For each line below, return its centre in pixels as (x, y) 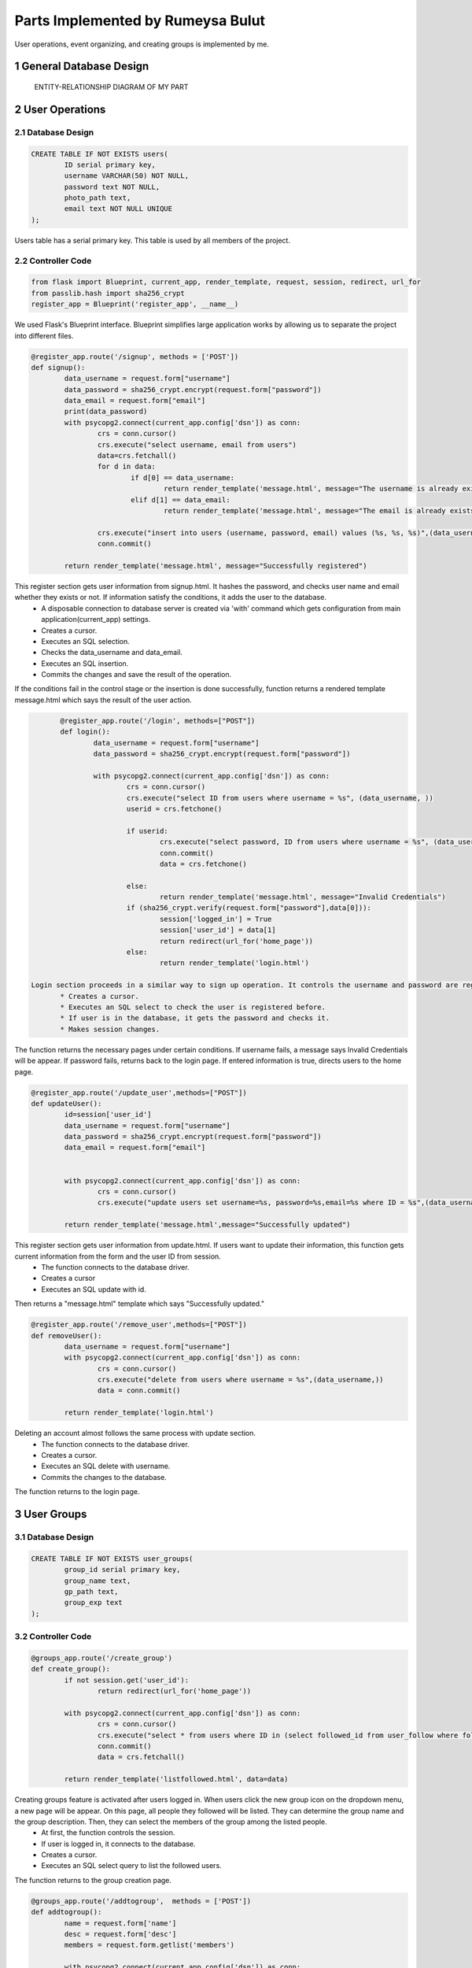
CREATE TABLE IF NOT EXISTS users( (100, 154)
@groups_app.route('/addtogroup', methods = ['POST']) (141, 1901)
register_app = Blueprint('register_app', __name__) (135, 304)
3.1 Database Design (54, 1537)
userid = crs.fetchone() (174, 808)
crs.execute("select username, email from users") (197, 444)
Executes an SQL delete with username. (106, 1466)
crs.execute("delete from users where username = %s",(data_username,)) (241, 1380)
